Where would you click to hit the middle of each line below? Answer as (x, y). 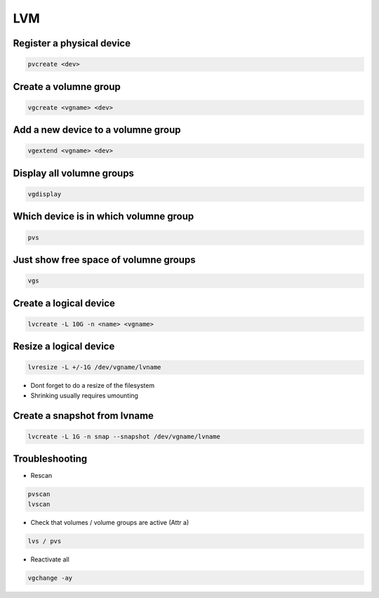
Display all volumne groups (74, 173)
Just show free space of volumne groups (104, 260)
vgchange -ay (50, 578)
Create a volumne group (67, 87)
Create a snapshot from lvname (84, 416)
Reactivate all (50, 559)
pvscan (39, 494)
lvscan (39, 504)
